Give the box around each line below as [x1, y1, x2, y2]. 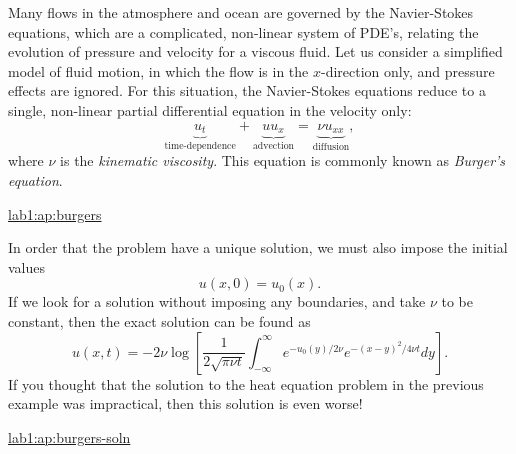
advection [252, 140, 295, 151]
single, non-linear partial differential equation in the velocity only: [8, 99, 412, 120]
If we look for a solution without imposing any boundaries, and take [8, 291, 426, 312]
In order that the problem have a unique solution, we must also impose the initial [8, 237, 508, 258]
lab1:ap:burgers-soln [8, 426, 131, 447]
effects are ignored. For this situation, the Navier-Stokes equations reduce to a [8, 80, 486, 101]
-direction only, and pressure [321, 60, 495, 81]
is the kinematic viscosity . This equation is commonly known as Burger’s [60, 150, 506, 171]
